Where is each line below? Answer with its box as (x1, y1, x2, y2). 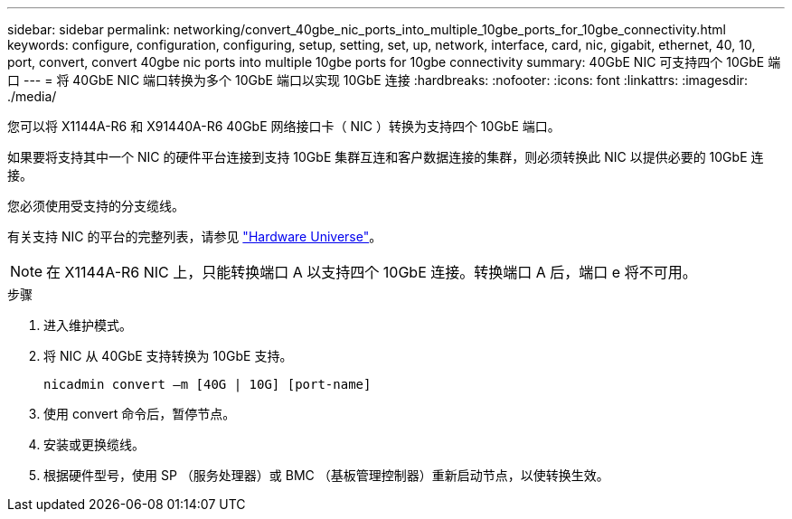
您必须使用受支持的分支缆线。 (7, 198, 184, 213)
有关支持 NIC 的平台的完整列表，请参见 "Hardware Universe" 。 (7, 229, 382, 244)
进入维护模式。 (43, 317, 132, 333)
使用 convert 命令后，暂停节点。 (43, 406, 236, 421)
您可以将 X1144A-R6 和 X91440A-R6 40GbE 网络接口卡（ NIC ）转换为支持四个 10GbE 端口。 (7, 118, 561, 134)
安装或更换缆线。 (43, 437, 145, 452)
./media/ (7, 89, 57, 104)
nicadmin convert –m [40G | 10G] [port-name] (43, 377, 372, 392)
